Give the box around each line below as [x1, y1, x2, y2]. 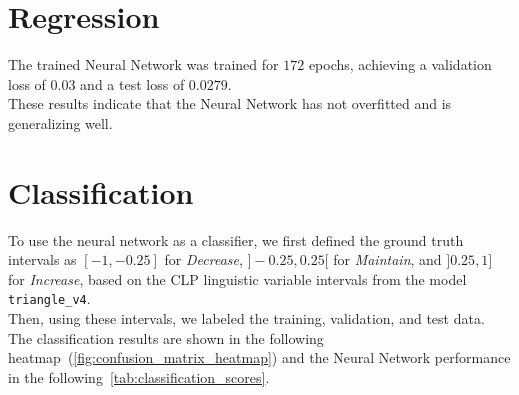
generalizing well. [8, 112, 113, 133]
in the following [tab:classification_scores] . [8, 366, 270, 387]
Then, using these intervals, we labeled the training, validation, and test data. [8, 308, 485, 329]
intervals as [8, 249, 77, 270]
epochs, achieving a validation [308, 54, 492, 75]
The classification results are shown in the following [8, 327, 324, 348]
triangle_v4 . [8, 288, 91, 309]
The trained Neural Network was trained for [8, 54, 279, 75]
